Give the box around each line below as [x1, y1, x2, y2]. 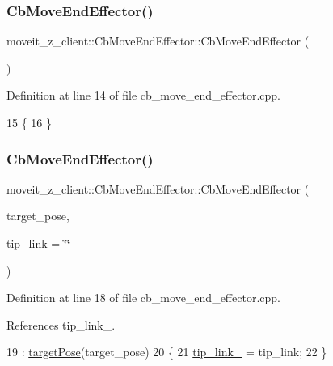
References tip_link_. [6, 316, 116, 333]
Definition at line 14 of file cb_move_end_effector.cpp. [6, 87, 280, 104]
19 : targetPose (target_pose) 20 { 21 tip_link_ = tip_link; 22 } [6, 343, 327, 360]
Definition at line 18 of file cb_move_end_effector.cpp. [6, 289, 280, 306]
